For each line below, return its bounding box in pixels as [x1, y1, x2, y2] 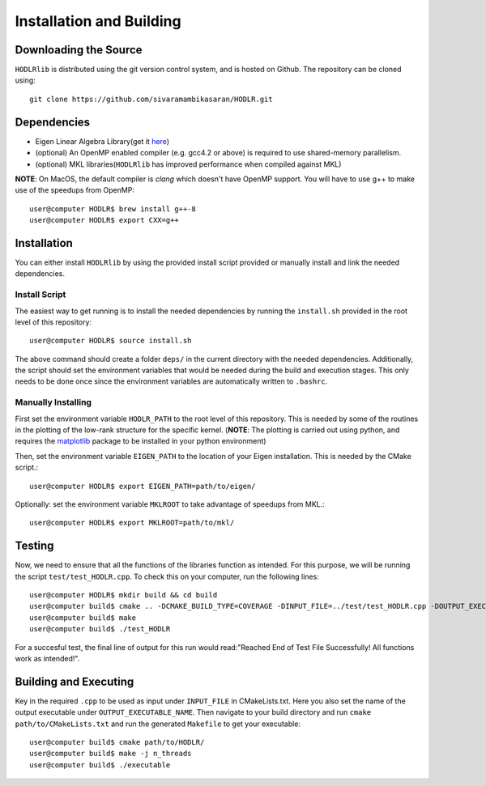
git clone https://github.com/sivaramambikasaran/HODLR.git [29, 94, 273, 104]
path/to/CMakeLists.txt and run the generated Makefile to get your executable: [15, 719, 301, 729]
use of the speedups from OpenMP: [15, 185, 135, 195]
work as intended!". [15, 654, 80, 663]
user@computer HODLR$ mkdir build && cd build [29, 591, 218, 600]
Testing [15, 539, 54, 553]
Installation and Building [15, 12, 181, 30]
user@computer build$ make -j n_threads [29, 749, 192, 758]
